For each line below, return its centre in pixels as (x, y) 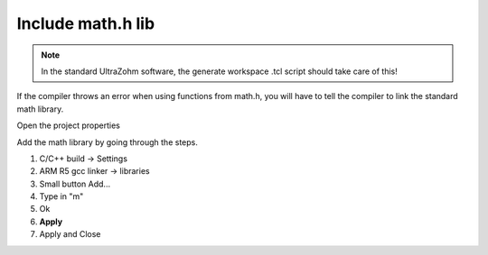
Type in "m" (61, 196)
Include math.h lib (86, 23)
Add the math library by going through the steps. (107, 142)
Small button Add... (75, 184)
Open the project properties (69, 125)
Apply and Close (70, 234)
